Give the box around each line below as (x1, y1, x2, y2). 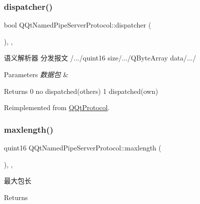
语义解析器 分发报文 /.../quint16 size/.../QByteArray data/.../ (4, 53, 196, 63)
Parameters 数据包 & (4, 69, 69, 79)
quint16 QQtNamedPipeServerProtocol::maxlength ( (4, 143, 162, 152)
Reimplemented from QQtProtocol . (4, 102, 110, 113)
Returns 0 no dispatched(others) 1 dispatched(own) (4, 86, 158, 96)
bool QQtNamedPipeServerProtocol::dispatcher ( (4, 20, 151, 30)
